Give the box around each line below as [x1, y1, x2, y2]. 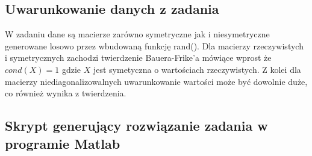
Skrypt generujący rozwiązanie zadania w [5, 116, 268, 135]
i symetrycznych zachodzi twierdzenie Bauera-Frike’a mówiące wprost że [5, 51, 272, 64]
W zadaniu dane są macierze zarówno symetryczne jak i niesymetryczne [5, 28, 270, 40]
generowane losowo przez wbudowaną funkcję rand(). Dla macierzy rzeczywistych [5, 39, 304, 52]
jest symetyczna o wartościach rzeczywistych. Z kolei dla [93, 63, 301, 75]
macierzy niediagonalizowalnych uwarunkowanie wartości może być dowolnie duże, [5, 75, 308, 87]
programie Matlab [5, 134, 120, 152]
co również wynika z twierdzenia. [5, 87, 126, 99]
